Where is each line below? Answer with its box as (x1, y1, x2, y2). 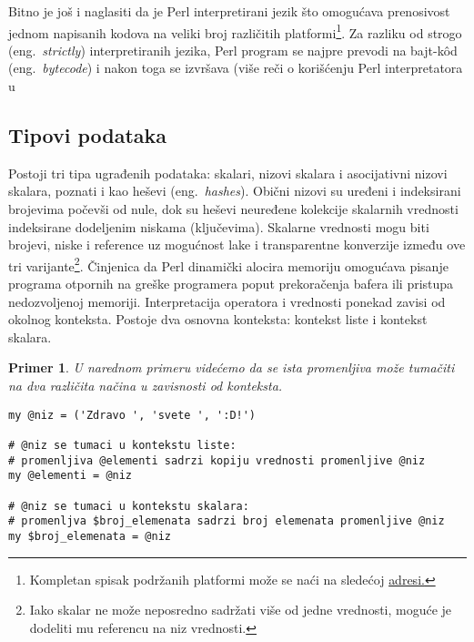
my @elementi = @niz (8, 469, 133, 483)
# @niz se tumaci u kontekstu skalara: (8, 499, 249, 513)
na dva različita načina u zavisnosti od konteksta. (8, 376, 283, 395)
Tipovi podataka (8, 121, 167, 149)
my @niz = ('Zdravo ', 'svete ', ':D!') (8, 408, 257, 422)
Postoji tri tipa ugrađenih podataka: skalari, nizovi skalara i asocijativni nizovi (8, 163, 448, 182)
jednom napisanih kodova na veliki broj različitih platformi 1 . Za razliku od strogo (8, 20, 462, 42)
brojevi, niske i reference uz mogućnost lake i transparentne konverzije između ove (8, 235, 466, 254)
